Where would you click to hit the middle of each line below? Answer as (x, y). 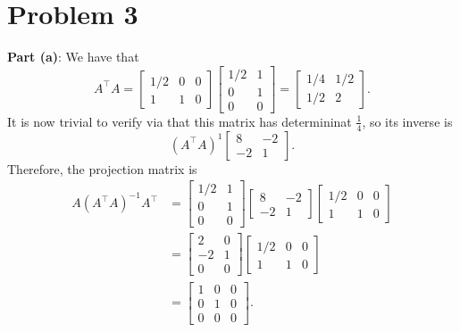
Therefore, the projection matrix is (102, 168)
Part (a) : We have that (73, 57)
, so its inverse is (407, 121)
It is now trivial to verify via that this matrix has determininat (180, 121)
